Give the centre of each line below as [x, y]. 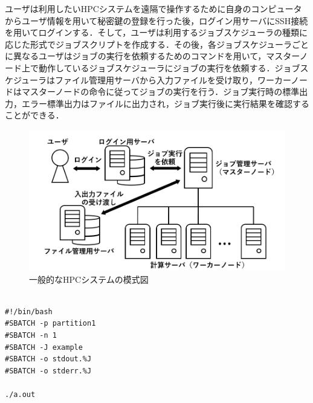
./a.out [20, 394]
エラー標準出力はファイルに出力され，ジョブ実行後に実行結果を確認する [165, 103]
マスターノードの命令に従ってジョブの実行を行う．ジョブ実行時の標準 [160, 92]
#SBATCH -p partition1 [50, 324]
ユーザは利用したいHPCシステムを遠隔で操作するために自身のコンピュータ [153, 8]
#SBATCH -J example [44, 347]
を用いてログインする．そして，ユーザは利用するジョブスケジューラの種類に [156, 32]
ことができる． [34, 115]
